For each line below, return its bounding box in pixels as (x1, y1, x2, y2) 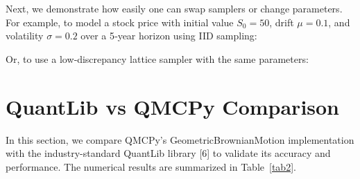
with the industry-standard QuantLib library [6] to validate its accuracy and (6, 146, 331, 160)
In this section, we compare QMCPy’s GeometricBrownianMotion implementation (6, 132, 354, 147)
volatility (6, 28, 44, 43)
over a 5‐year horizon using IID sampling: (80, 28, 257, 43)
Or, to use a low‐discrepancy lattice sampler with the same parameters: (6, 51, 309, 66)
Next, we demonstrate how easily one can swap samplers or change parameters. (6, 1, 343, 15)
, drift (269, 15, 294, 29)
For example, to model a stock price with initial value (6, 15, 234, 29)
